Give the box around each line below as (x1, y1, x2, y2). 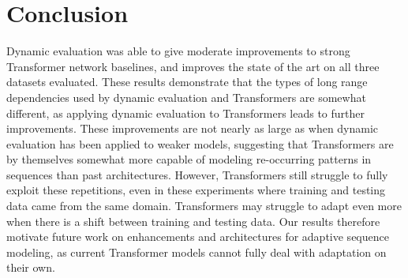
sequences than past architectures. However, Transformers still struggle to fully (6, 166, 388, 182)
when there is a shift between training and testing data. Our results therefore (6, 212, 380, 229)
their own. (6, 259, 55, 276)
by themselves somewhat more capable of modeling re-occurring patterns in (6, 151, 372, 167)
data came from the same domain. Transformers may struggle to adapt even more (6, 197, 402, 214)
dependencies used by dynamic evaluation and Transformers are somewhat (6, 88, 366, 105)
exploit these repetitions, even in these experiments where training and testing (6, 182, 386, 198)
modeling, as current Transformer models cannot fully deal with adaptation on (6, 243, 387, 260)
